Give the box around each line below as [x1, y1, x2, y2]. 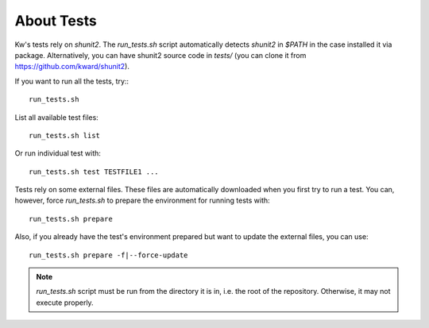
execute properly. [36, 298, 95, 307]
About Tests [14, 12, 97, 29]
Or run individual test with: [14, 149, 101, 158]
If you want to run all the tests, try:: [14, 76, 129, 86]
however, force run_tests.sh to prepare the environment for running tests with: [14, 195, 270, 206]
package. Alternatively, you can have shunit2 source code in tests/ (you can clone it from [14, 50, 307, 60]
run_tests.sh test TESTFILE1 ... [29, 167, 159, 176]
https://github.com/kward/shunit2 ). [14, 62, 130, 71]
